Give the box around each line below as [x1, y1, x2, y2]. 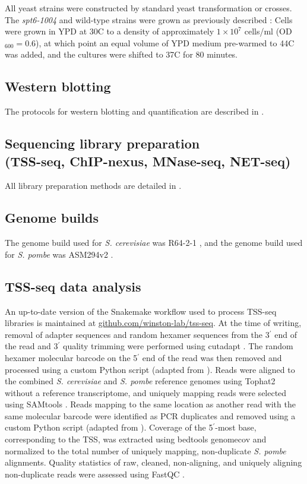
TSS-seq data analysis [5, 277, 141, 295]
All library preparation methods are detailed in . [5, 179, 182, 192]
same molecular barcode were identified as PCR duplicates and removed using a [5, 409, 296, 422]
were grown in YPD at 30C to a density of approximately [5, 25, 214, 37]
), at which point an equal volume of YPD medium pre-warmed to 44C [36, 36, 295, 49]
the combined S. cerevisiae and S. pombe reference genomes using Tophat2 [5, 375, 276, 387]
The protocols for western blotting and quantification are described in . [5, 105, 264, 118]
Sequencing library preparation [5, 134, 200, 153]
